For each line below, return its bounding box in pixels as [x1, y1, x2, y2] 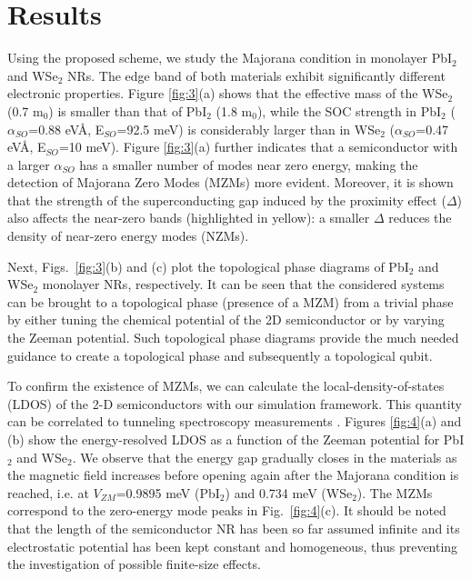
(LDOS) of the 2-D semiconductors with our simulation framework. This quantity [7, 394, 463, 413]
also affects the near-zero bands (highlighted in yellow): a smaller [7, 208, 370, 227]
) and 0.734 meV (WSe [225, 483, 353, 502]
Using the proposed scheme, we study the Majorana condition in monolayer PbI [7, 48, 453, 67]
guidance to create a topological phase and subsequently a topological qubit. [7, 345, 433, 364]
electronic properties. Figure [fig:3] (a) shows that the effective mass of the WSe [7, 84, 448, 103]
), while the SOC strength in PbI [256, 101, 442, 120]
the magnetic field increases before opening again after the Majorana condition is [7, 465, 459, 484]
